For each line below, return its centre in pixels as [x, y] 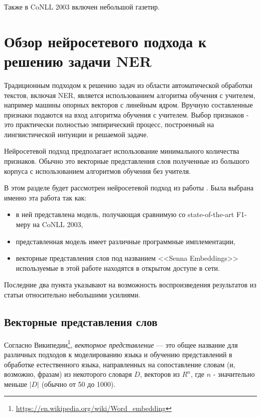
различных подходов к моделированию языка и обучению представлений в [118, 354]
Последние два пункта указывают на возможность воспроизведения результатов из [130, 285]
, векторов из [160, 374]
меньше [16, 384]
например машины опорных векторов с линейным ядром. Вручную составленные [128, 105]
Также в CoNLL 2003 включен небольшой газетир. [82, 7]
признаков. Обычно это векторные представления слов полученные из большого [127, 161]
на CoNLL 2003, [58, 224]
